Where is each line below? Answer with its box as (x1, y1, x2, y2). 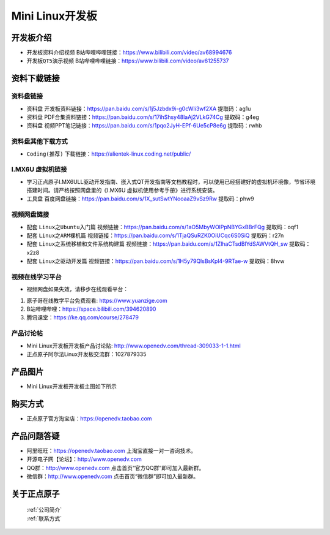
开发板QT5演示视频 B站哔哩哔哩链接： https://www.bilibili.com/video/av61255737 (26, 57, 229, 64)
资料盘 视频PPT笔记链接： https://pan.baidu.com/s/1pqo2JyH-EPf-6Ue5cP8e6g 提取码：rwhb (26, 122, 262, 129)
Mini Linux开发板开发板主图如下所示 (26, 382, 117, 390)
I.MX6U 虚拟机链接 (11, 165, 67, 174)
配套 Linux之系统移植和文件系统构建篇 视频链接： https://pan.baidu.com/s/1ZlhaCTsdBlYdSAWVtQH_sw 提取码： (26, 240, 311, 248)
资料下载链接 (11, 74, 60, 84)
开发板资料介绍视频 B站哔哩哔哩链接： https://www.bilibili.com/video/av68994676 (26, 49, 232, 56)
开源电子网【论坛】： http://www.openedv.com (26, 455, 142, 463)
